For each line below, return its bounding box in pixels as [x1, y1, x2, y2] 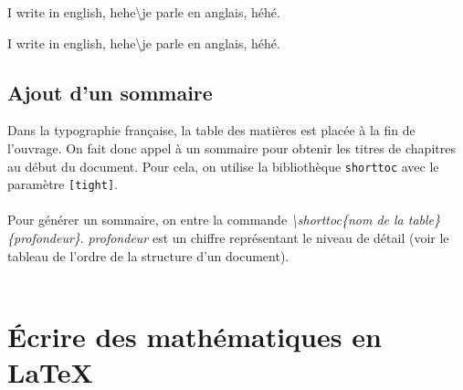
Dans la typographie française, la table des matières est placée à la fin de [7, 121, 416, 140]
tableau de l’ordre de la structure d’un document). [7, 246, 289, 265]
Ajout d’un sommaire [7, 78, 213, 106]
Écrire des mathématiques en [7, 318, 382, 355]
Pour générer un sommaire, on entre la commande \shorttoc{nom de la [7, 210, 404, 229]
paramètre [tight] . [7, 174, 118, 194]
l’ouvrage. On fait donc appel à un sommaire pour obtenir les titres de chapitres [7, 138, 456, 157]
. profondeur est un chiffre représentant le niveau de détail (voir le [79, 228, 449, 248]
